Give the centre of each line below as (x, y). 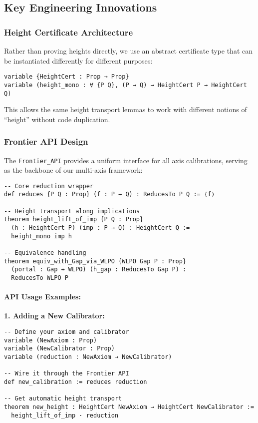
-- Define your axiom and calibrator (67, 332)
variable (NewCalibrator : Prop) (59, 349)
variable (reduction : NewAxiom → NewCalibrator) (88, 357)
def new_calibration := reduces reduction (76, 382)
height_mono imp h (42, 236)
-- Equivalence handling (45, 253)
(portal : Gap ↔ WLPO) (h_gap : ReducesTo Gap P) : (99, 270)
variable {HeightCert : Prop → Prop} (67, 77)
